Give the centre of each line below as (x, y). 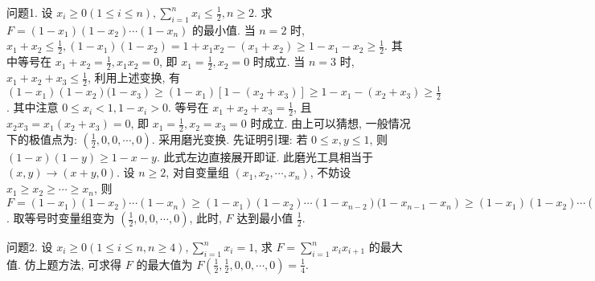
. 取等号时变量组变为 (61, 218)
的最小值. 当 (224, 29)
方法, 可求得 (90, 264)
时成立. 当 (279, 61)
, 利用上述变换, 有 (134, 77)
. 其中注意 (33, 107)
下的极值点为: (42, 138)
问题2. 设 (30, 246)
